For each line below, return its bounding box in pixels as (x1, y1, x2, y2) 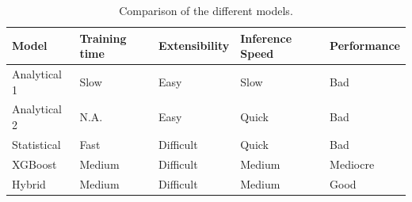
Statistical (12, 135, 61, 152)
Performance (330, 37, 400, 54)
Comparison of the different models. (119, 2, 293, 18)
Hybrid (12, 175, 46, 192)
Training (79, 29, 127, 46)
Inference (240, 29, 292, 46)
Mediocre (330, 155, 375, 172)
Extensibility (158, 37, 230, 54)
